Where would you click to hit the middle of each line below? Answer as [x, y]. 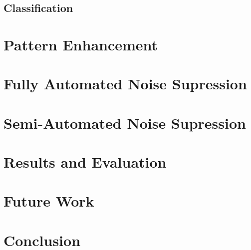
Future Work [49, 201]
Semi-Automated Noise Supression [125, 123]
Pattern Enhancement [81, 44]
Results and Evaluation [85, 162]
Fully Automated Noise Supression [125, 84]
